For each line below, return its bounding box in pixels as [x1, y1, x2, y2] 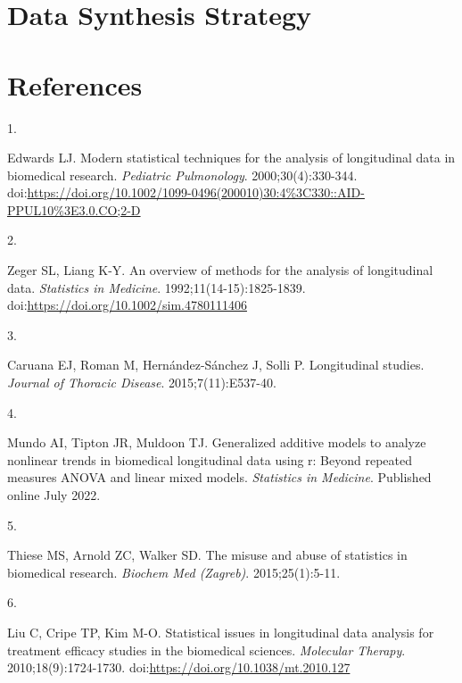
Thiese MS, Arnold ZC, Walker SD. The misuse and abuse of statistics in [7, 546, 408, 564]
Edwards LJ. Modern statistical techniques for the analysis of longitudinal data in [7, 148, 456, 167]
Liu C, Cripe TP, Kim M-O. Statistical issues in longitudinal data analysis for [7, 622, 434, 641]
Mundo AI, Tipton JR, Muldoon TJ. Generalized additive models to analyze [7, 433, 426, 452]
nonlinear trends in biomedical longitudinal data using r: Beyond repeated [7, 450, 413, 469]
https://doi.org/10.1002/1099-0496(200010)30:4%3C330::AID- [27, 183, 365, 202]
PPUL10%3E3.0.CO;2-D [7, 200, 141, 219]
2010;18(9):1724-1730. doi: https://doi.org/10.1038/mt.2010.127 [7, 658, 351, 677]
